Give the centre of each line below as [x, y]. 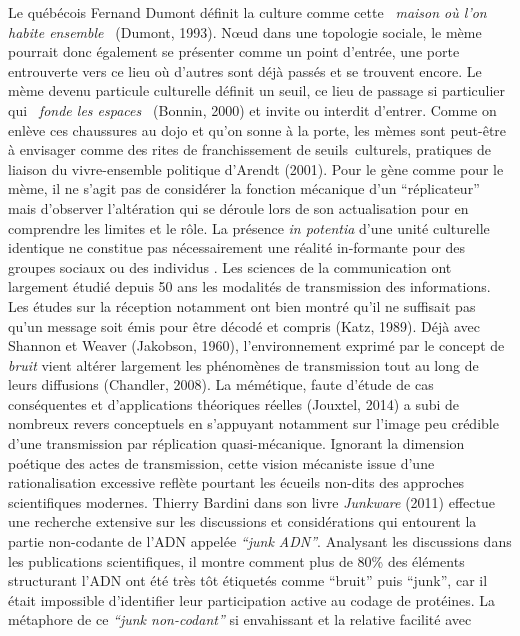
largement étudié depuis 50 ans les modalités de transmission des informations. [249, 286]
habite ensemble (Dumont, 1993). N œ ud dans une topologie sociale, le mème [245, 31]
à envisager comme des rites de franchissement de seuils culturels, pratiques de [250, 149]
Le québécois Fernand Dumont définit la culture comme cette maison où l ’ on [247, 12]
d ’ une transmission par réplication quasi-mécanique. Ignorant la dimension [236, 443]
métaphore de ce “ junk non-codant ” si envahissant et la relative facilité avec [240, 619]
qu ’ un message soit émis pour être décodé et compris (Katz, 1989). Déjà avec [244, 325]
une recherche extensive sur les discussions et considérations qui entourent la [242, 521]
